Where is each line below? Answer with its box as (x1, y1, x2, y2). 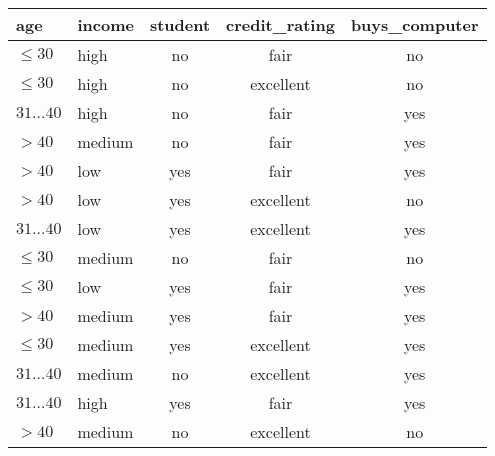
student (149, 13, 211, 36)
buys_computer (350, 13, 479, 36)
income (77, 13, 134, 36)
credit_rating (226, 13, 335, 36)
